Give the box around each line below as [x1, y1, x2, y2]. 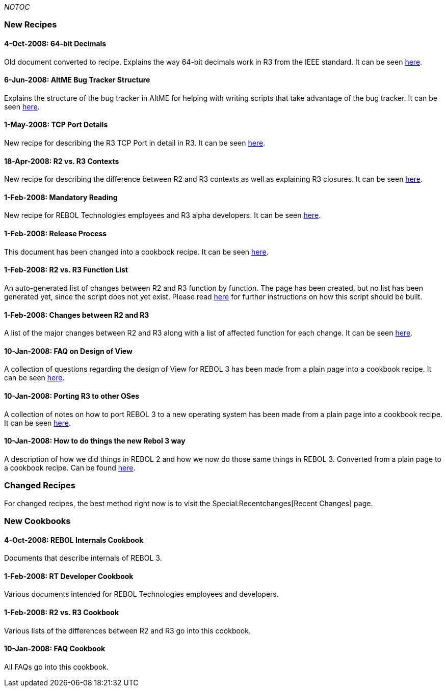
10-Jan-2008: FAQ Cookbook [4, 644, 106, 653]
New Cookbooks [4, 515, 71, 526]
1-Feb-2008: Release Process [4, 229, 107, 238]
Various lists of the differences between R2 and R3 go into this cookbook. [4, 626, 251, 635]
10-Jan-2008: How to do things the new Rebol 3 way [4, 436, 186, 446]
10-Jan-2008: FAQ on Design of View [4, 346, 133, 355]
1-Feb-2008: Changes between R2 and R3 [4, 310, 149, 319]
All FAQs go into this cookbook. [4, 662, 109, 671]
